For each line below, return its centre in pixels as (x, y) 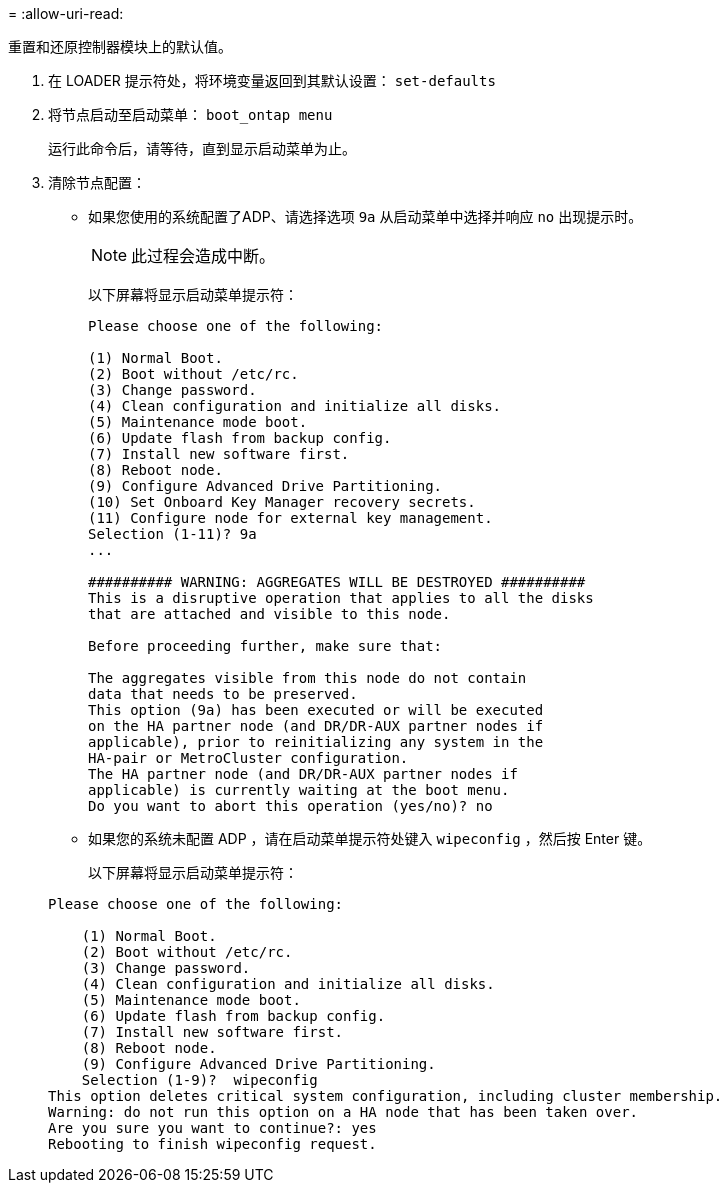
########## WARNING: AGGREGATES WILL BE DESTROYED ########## (337, 582)
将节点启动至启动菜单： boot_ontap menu (190, 114)
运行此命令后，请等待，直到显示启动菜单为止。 (202, 148)
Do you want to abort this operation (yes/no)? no (290, 806)
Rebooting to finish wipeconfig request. (212, 1144)
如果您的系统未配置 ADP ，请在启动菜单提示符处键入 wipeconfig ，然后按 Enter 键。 (370, 838)
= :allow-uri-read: (66, 13)
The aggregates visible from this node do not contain (307, 678)
